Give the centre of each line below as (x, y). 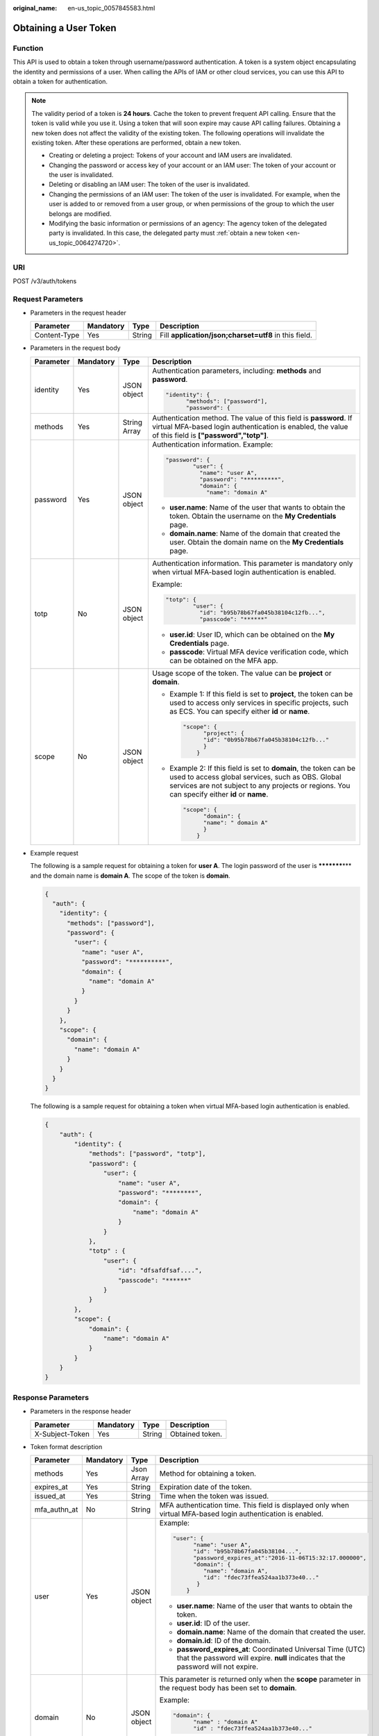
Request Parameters (48, 299)
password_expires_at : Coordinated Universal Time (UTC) (271, 1649)
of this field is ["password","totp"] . (210, 435)
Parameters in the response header (81, 1411)
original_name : (35, 8)
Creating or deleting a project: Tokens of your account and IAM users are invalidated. (171, 156)
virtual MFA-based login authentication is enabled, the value (250, 426)
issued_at (50, 1496)
